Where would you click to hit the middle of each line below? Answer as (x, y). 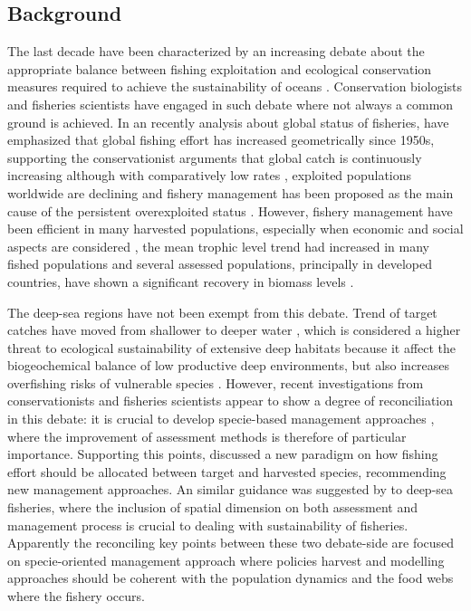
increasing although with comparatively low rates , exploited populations (210, 175)
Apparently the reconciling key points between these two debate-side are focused (231, 543)
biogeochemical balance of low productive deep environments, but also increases (229, 365)
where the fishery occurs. (76, 596)
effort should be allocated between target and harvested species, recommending (227, 471)
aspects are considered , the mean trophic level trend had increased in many (218, 246)
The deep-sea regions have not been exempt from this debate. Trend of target (222, 312)
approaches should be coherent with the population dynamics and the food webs (231, 578)
